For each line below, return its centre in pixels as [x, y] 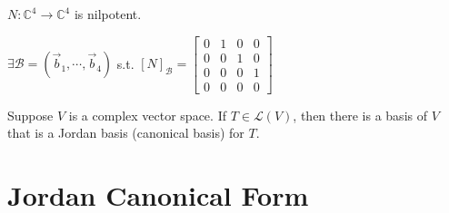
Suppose [30, 115]
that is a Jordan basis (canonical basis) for [126, 133]
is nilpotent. [108, 14]
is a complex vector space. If [147, 115]
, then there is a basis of [360, 115]
